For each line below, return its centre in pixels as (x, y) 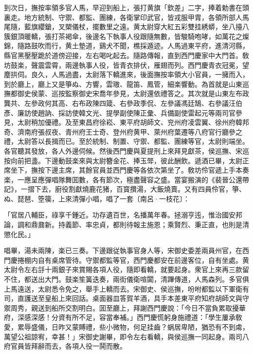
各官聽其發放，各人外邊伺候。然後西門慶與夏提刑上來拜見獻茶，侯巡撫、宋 (123, 150)
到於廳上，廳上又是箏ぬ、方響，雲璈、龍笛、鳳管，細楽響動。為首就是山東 (123, 84)
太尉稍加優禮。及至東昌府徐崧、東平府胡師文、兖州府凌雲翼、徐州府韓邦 (133, 122)
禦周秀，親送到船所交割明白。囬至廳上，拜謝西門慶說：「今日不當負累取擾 (121, 307)
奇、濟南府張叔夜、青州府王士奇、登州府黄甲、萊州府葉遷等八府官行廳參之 (123, 131)
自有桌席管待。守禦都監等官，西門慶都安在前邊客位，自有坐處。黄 (143, 260)
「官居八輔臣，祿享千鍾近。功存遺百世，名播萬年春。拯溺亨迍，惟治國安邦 (123, 215)
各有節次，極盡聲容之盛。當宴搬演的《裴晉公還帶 (171, 179)
